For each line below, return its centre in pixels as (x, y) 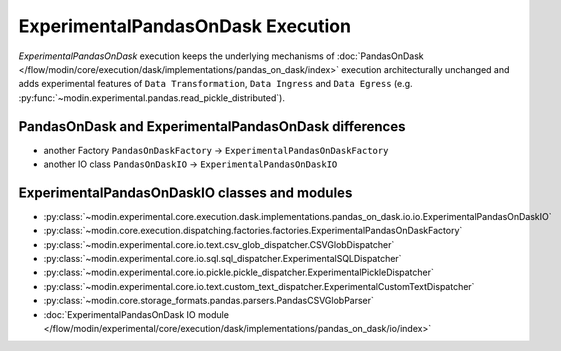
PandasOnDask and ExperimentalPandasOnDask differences (212, 126)
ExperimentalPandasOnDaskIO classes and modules (185, 192)
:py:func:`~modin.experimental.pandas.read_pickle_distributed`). (151, 97)
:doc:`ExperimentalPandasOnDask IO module (136, 314)
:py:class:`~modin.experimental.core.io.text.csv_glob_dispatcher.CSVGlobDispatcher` (219, 244)
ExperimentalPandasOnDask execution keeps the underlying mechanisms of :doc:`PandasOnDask (221, 56)
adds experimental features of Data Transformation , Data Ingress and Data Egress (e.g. (216, 84)
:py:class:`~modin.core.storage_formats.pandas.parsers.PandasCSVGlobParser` (209, 301)
